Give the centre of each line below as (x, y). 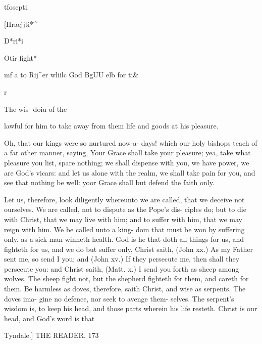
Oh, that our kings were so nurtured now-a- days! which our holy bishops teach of (131, 142)
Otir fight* (21, 57)
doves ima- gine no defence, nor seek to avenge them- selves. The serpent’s (119, 298)
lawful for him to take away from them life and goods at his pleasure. (111, 126)
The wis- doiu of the (36, 109)
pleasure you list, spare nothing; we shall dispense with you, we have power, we (127, 162)
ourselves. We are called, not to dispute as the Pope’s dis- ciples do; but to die (125, 209)
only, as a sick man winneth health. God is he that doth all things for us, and (124, 239)
